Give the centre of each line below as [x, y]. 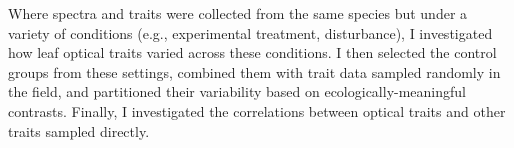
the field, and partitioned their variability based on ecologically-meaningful [237, 91]
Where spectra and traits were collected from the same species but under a [238, 13]
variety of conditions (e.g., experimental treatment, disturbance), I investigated [250, 32]
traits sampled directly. [79, 130]
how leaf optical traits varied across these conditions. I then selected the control [252, 52]
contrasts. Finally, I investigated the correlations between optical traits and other [257, 110]
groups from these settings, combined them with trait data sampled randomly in [254, 71]
